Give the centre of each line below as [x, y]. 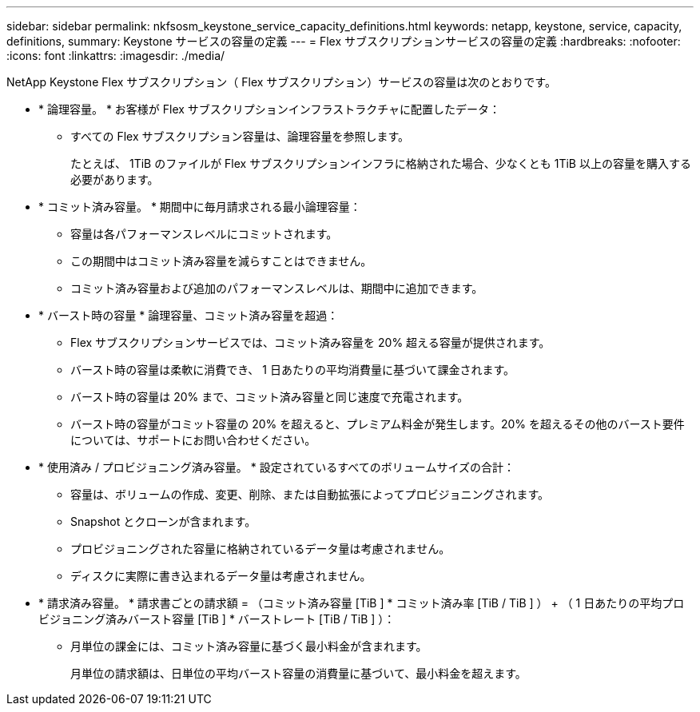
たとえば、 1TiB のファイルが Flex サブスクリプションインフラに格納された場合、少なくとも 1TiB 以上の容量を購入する [381, 163]
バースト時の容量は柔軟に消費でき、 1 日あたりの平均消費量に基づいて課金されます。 [293, 370]
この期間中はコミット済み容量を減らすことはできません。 [221, 261]
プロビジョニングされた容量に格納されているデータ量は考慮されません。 [261, 549]
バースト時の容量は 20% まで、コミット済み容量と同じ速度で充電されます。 [270, 397]
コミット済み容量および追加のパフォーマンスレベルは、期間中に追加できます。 [277, 288]
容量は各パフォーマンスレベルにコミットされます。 [204, 234]
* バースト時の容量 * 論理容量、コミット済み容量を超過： [189, 315]
